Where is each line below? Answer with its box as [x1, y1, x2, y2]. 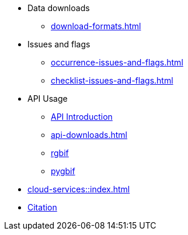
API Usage [27, 94, 68, 103]
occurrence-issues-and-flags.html [51, 57, 183, 67]
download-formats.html [51, 21, 141, 31]
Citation [27, 202, 57, 212]
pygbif [51, 166, 75, 176]
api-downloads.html [51, 130, 127, 140]
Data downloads [27, 3, 90, 13]
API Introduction [51, 112, 113, 122]
